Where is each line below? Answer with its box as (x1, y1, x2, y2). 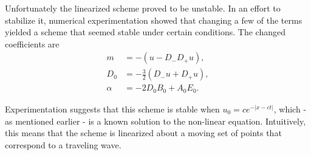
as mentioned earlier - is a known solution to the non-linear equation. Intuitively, (5, 114, 306, 127)
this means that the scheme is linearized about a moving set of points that (5, 126, 282, 139)
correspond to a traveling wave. (5, 138, 121, 151)
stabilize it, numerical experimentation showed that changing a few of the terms (5, 13, 302, 26)
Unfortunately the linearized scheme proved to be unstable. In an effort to (5, 2, 281, 14)
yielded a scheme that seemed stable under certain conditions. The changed (5, 26, 285, 38)
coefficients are (5, 37, 60, 50)
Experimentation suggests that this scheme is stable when (5, 102, 220, 115)
